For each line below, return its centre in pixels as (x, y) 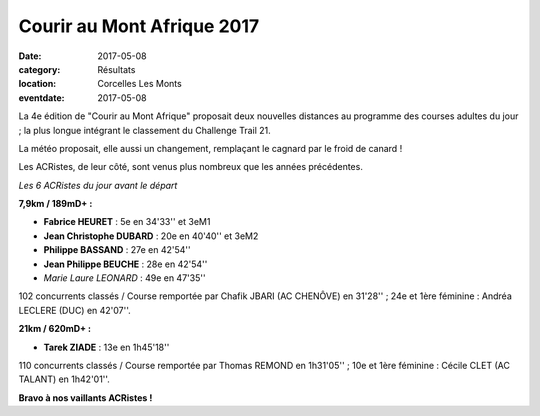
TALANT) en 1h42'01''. (64, 379)
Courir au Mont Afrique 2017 (139, 26)
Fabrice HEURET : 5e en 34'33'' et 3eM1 (127, 222)
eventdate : (41, 97)
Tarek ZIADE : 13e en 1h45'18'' (106, 347)
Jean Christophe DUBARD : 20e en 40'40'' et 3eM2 (151, 236)
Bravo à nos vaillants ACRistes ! (85, 397)
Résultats (116, 69)
